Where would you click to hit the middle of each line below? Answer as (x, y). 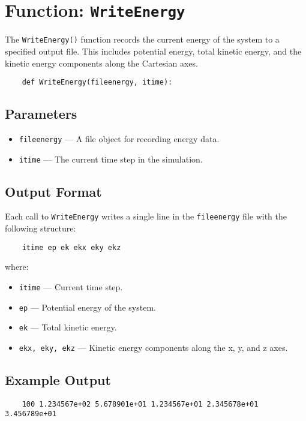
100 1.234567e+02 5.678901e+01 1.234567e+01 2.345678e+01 (140, 404)
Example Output (58, 379)
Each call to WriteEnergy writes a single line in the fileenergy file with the (146, 216)
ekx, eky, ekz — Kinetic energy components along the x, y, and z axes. (153, 347)
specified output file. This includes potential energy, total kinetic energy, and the (153, 51)
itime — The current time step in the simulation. (111, 159)
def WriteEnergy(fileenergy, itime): (97, 82)
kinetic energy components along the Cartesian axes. (101, 63)
